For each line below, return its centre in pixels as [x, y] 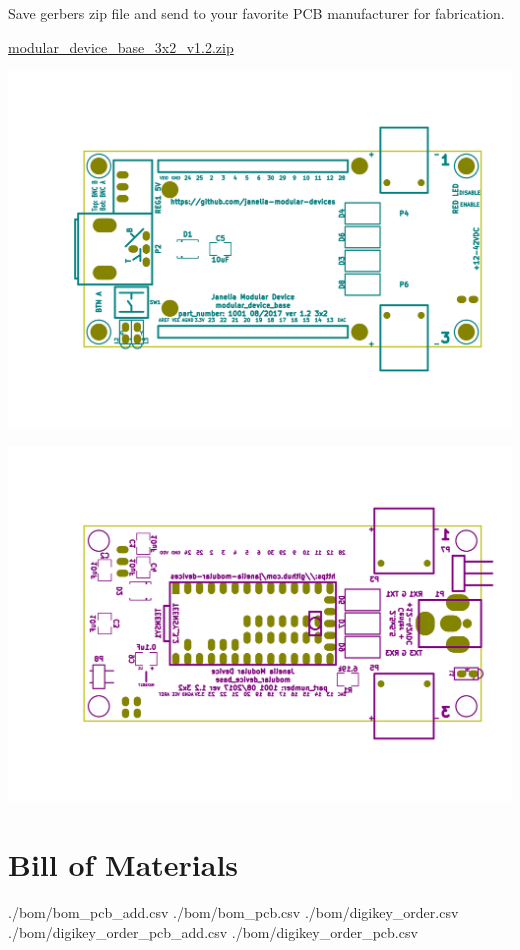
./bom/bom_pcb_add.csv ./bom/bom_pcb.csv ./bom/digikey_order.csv [233, 912]
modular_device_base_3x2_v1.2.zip [121, 46]
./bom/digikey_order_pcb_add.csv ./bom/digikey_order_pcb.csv [213, 931]
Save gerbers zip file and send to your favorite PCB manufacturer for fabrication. [256, 13]
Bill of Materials [123, 864]
